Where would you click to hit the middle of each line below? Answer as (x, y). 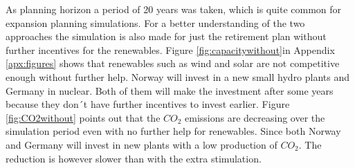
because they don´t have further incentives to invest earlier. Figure (148, 104)
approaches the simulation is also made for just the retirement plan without (166, 36)
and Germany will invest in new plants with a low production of (142, 144)
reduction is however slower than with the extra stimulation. (134, 158)
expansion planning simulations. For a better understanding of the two (155, 22)
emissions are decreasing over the (255, 117)
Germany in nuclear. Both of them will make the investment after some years (170, 90)
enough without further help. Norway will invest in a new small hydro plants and (178, 76)
